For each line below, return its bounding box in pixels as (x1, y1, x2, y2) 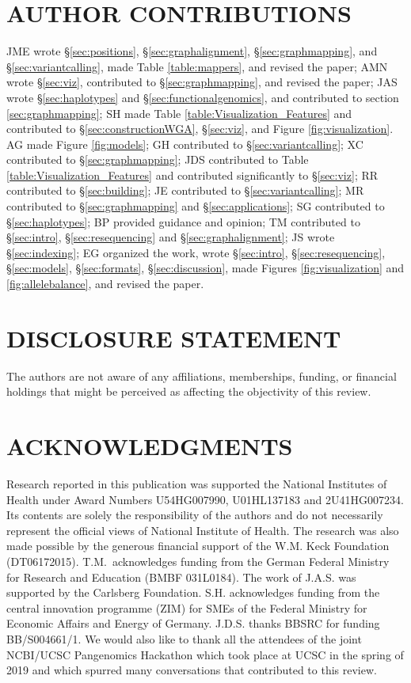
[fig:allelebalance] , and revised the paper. (6, 275, 204, 292)
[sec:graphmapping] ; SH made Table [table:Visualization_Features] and (6, 104, 352, 121)
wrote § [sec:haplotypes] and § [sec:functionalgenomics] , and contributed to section (6, 89, 399, 105)
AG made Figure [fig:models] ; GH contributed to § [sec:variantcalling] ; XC (6, 135, 363, 152)
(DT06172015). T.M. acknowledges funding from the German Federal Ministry (6, 553, 390, 570)
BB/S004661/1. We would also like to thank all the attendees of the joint (6, 631, 362, 647)
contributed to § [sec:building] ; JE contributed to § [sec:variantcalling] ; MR (6, 182, 364, 199)
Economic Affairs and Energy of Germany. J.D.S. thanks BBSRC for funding (6, 615, 380, 632)
